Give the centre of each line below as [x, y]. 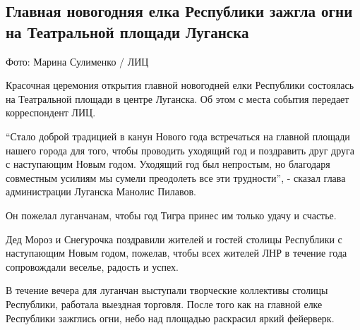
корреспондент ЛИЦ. [51, 112]
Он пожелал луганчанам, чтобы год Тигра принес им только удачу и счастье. [171, 215]
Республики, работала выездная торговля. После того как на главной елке [164, 304]
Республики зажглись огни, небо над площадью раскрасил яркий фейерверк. [170, 318]
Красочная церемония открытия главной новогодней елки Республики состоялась [180, 85]
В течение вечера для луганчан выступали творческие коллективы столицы [167, 290]
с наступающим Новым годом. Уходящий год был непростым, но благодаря [168, 164]
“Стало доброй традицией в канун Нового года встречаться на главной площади [178, 136]
